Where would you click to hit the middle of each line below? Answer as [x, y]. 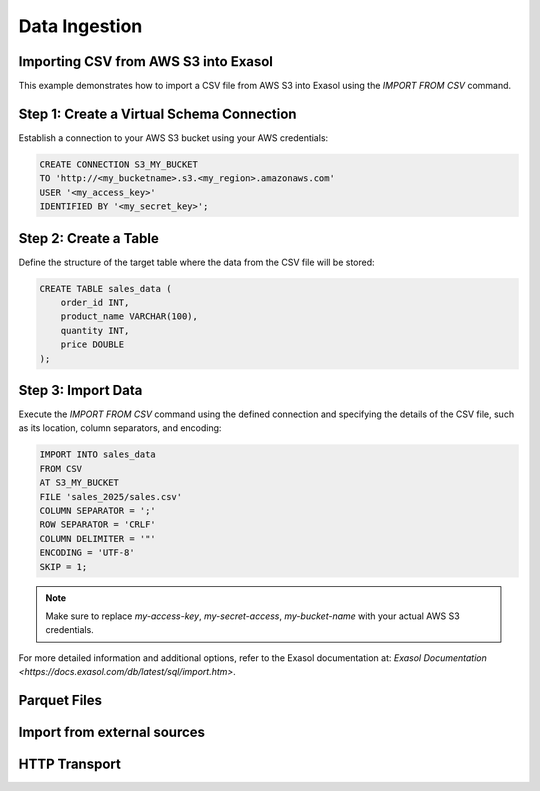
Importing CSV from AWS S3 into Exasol [146, 61]
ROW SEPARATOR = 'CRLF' [98, 524]
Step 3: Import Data [80, 390]
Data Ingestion [80, 26]
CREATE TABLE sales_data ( [105, 288]
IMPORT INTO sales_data [98, 454]
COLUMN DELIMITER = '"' [98, 538]
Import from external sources [111, 731]
